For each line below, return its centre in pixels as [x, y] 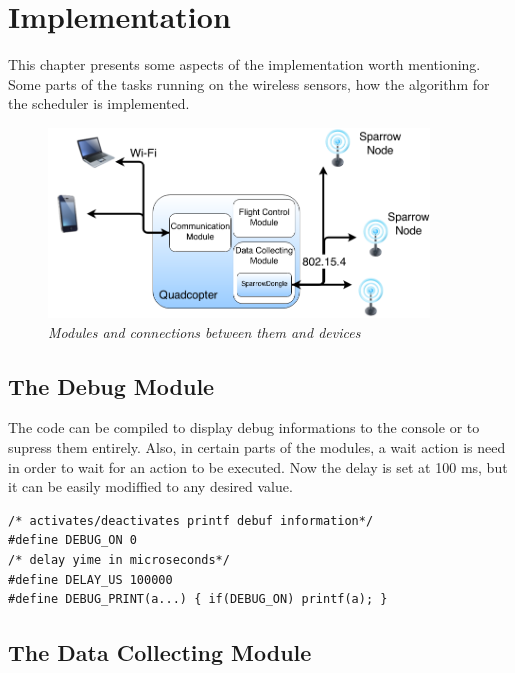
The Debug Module [111, 385]
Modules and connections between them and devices [204, 331]
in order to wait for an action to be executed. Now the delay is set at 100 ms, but [258, 466]
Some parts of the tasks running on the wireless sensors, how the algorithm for [249, 83]
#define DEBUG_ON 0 [72, 540]
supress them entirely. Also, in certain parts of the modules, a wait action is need [257, 446]
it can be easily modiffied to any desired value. [150, 486]
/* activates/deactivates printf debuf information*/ [191, 520]
